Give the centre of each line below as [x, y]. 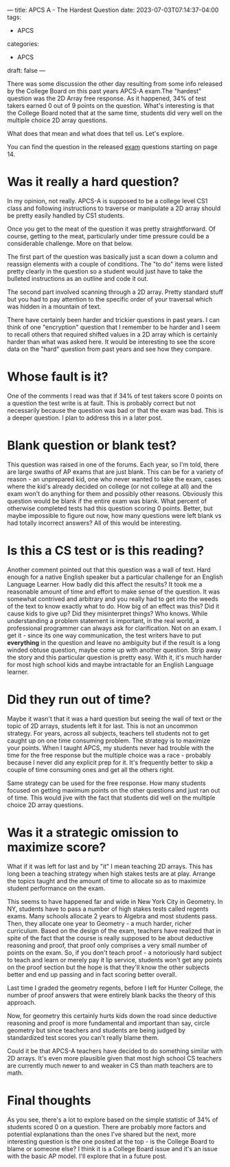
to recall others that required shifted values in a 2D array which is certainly [113, 334]
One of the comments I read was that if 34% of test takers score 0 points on [115, 396]
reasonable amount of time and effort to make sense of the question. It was [114, 591]
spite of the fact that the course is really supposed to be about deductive [110, 938]
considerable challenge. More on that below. [70, 243]
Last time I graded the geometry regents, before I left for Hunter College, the [115, 988]
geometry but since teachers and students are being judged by [96, 1030]
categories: [23, 44]
